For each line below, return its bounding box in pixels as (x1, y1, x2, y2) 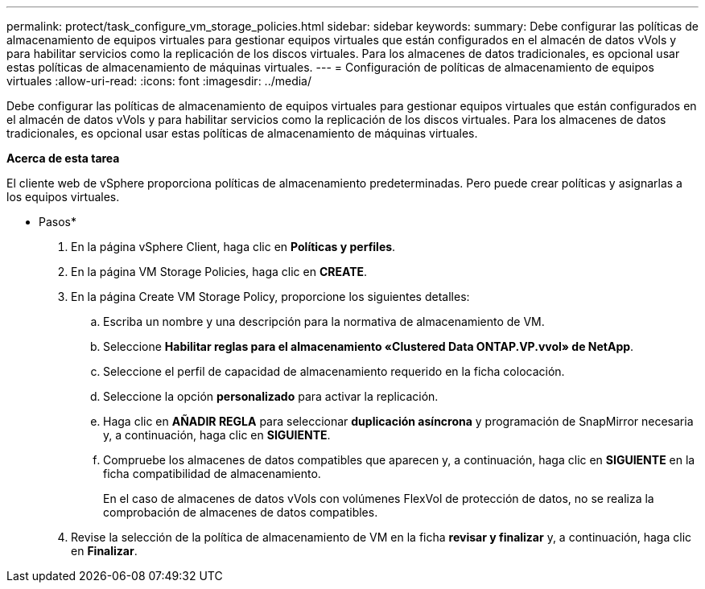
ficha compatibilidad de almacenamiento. (103, 467, 321, 480)
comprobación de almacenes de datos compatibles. (103, 505, 378, 519)
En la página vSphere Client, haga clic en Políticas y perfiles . (71, 240, 396, 253)
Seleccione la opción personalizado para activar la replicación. (103, 389, 439, 403)
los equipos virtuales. (6, 190, 120, 204)
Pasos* (39, 215, 76, 229)
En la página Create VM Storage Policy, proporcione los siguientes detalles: (71, 290, 470, 303)
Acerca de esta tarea (6, 151, 120, 165)
